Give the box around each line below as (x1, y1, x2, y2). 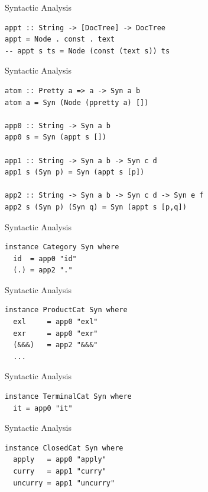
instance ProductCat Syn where (5, 306, 128, 315)
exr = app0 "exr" (13, 329, 98, 338)
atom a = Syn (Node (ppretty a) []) (5, 98, 149, 107)
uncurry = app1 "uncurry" (13, 478, 115, 487)
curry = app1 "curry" (13, 467, 106, 475)
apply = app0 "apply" (13, 455, 106, 464)
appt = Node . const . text (5, 35, 115, 44)
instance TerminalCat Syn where (5, 392, 132, 401)
